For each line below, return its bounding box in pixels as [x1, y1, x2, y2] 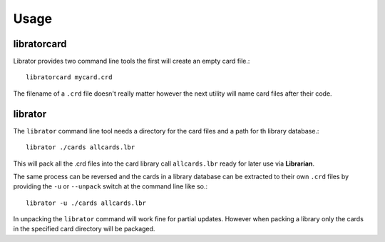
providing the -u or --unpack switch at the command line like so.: [13, 182, 208, 191]
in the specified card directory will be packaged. [13, 225, 155, 233]
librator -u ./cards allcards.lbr [26, 198, 146, 207]
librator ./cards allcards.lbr [26, 143, 135, 151]
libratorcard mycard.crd [26, 74, 113, 81]
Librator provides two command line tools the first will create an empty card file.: [13, 57, 250, 66]
